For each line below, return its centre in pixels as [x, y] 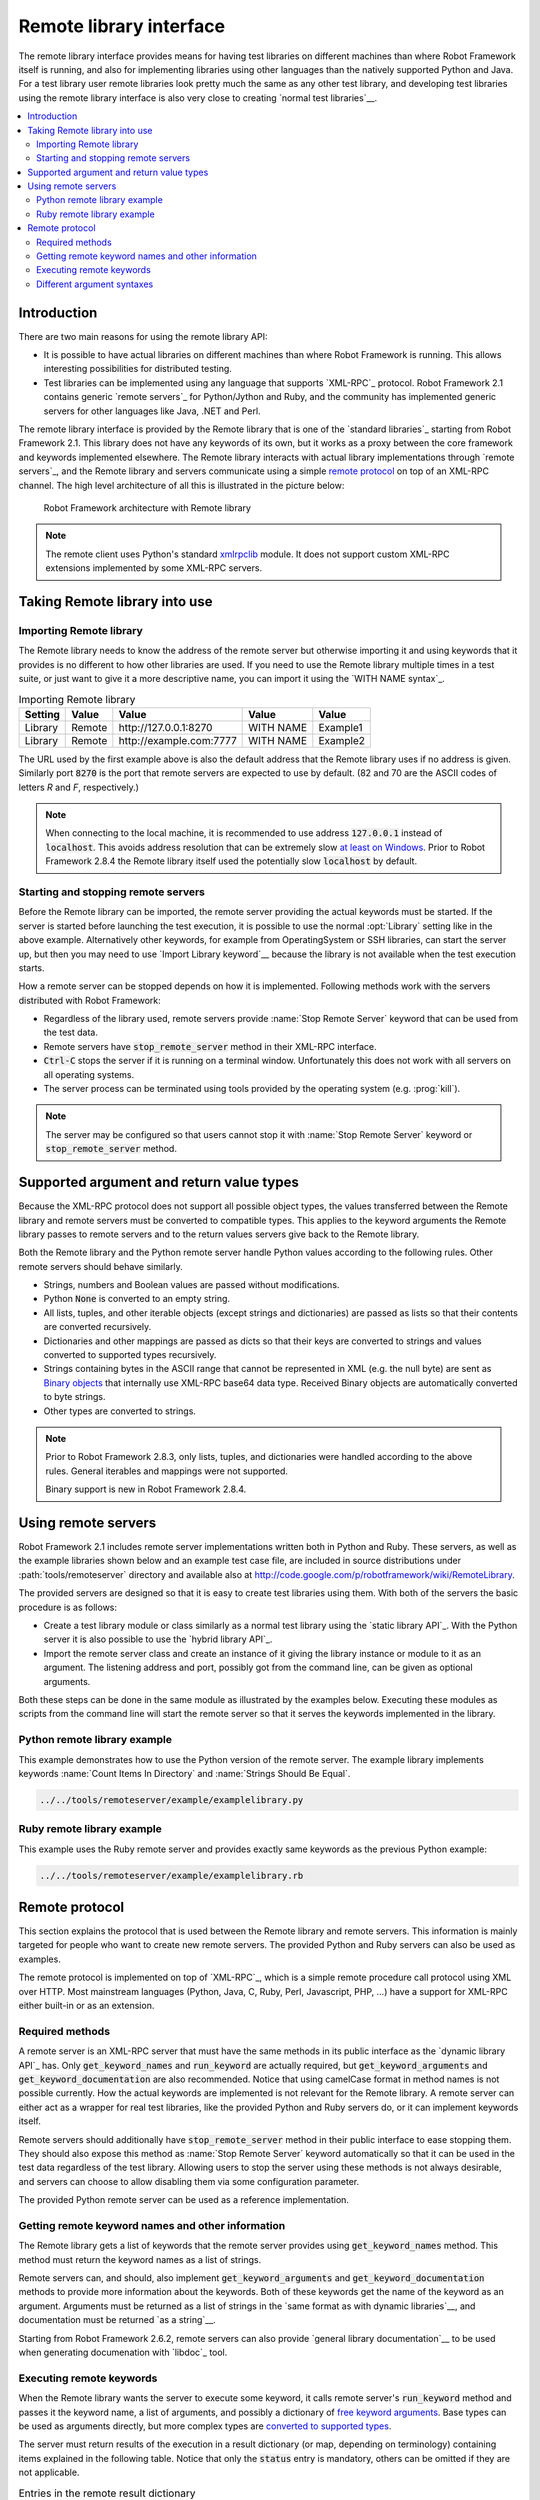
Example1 [340, 727]
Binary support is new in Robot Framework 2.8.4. [146, 1489]
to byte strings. [74, 1397]
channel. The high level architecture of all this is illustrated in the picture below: [181, 485]
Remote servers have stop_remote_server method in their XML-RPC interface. [210, 1046]
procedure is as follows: [68, 1607]
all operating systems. [89, 1074]
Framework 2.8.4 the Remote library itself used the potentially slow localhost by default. [231, 861]
